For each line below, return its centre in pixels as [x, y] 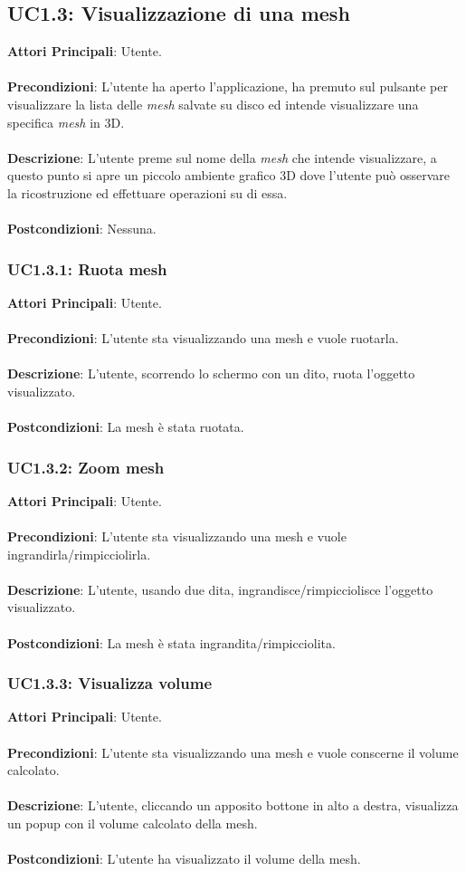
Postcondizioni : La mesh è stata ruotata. [126, 427]
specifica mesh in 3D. [66, 122]
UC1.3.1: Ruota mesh [87, 268]
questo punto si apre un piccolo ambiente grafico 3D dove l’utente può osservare [229, 175]
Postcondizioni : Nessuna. [82, 229]
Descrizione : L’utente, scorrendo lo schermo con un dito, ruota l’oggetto [211, 373]
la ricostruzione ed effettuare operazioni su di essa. [147, 192]
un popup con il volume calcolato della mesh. [133, 823]
